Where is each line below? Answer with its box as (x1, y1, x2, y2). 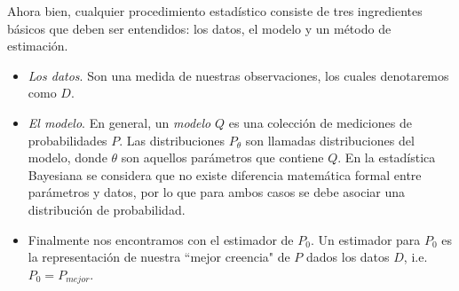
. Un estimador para (310, 230, 421, 248)
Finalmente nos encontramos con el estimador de (28, 230, 294, 248)
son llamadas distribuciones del (245, 130, 415, 149)
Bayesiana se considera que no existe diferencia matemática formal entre (28, 165, 422, 184)
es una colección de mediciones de (228, 113, 412, 131)
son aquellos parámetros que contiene (121, 148, 324, 167)
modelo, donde (28, 148, 107, 167)
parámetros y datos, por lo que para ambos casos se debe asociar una (28, 183, 405, 201)
